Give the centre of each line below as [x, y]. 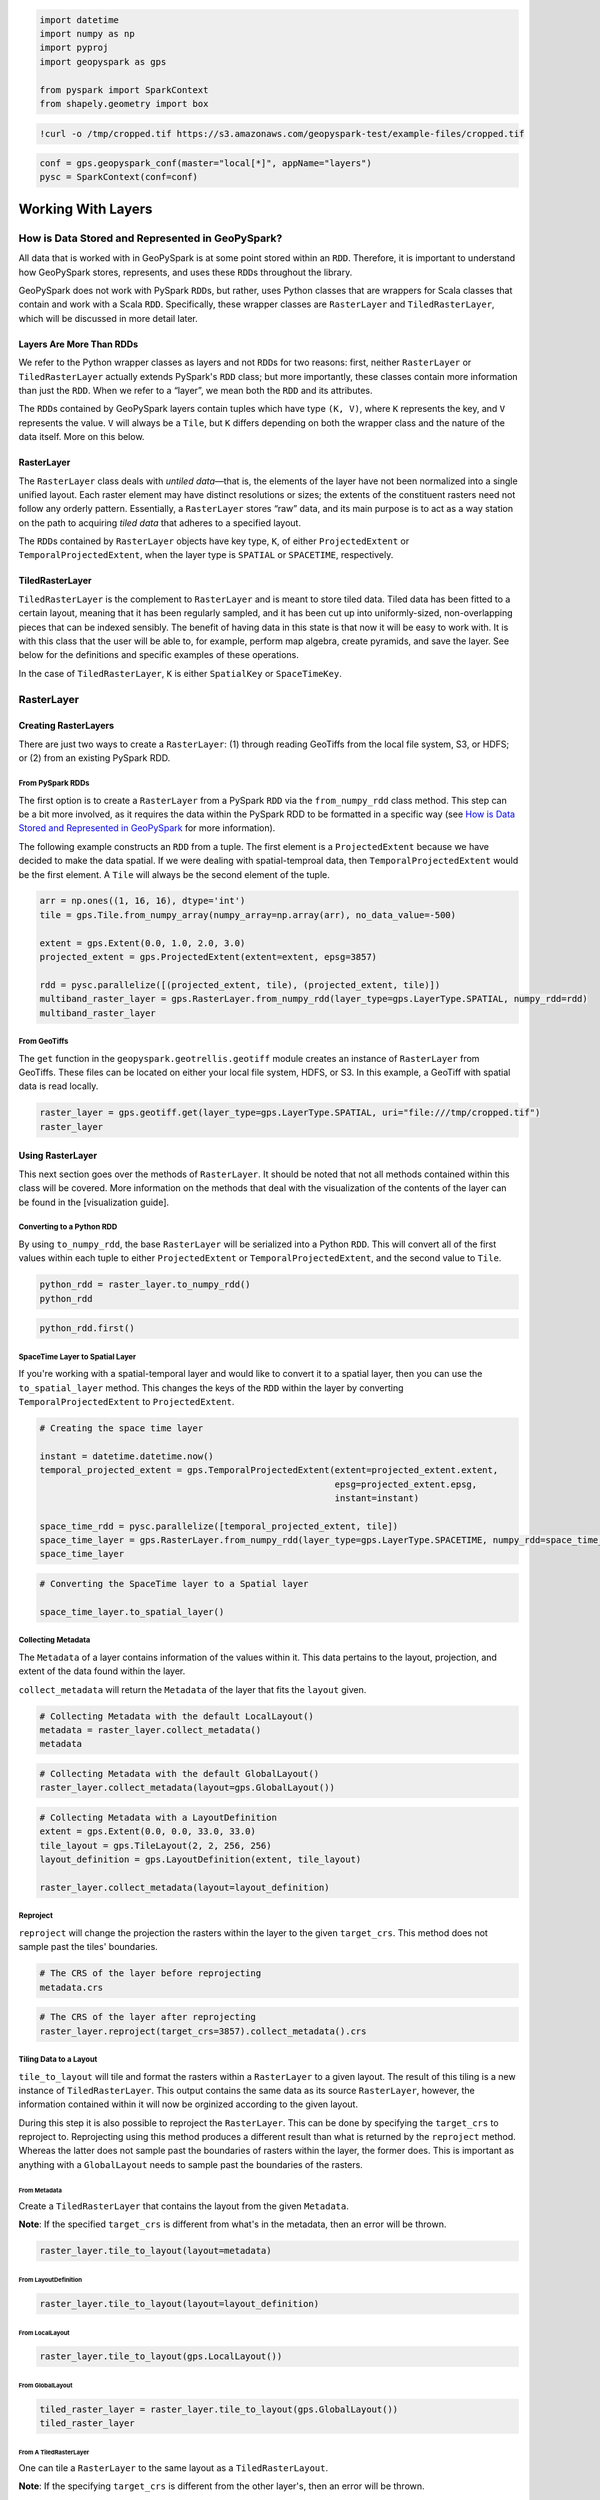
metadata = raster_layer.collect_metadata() [150, 1729]
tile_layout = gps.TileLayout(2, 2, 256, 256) [155, 1845]
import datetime [79, 19]
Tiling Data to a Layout [58, 2059]
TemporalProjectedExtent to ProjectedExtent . [126, 1401]
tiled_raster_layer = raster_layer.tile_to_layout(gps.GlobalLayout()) [219, 2409]
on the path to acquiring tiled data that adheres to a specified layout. [160, 522]
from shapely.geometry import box [124, 103]
